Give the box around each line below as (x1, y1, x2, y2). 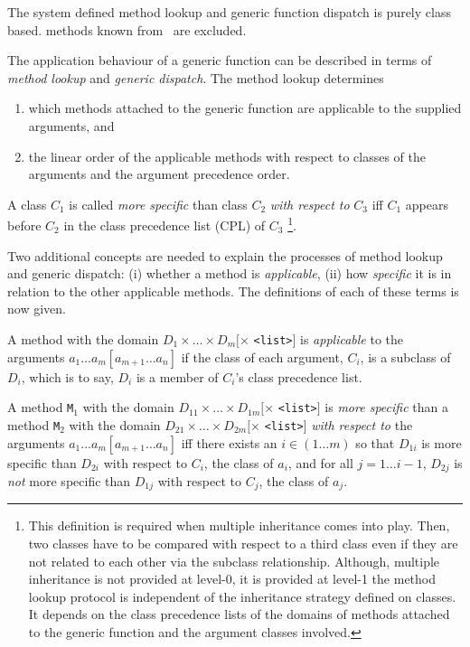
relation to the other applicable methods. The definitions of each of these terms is (7, 281, 459, 300)
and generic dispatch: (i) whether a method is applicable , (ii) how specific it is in (7, 264, 452, 283)
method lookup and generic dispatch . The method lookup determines (7, 68, 384, 87)
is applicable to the (300, 329, 404, 348)
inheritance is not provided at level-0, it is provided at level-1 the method (28, 569, 437, 588)
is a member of (136, 367, 219, 386)
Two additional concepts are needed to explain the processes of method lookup (7, 246, 443, 265)
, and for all (287, 453, 353, 472)
